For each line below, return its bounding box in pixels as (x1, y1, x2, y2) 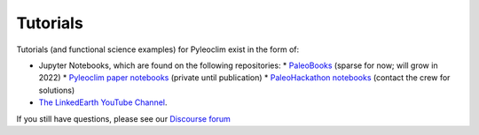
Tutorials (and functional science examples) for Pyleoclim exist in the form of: (16, 44, 300, 55)
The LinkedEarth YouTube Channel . (38, 97, 168, 108)
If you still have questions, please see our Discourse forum (16, 113, 231, 124)
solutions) (38, 85, 75, 95)
